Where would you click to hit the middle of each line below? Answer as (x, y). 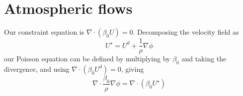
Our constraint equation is (44, 32)
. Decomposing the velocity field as (186, 32)
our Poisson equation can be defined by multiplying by (87, 59)
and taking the (204, 59)
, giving (132, 69)
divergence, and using (37, 69)
